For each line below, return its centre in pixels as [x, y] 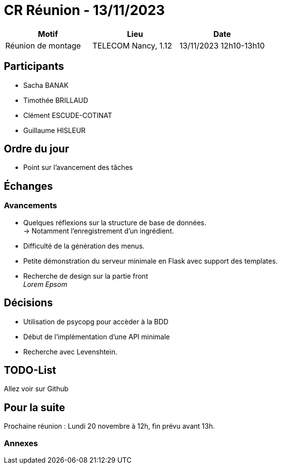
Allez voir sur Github [36, 389]
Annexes [21, 443]
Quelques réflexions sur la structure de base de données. [115, 222]
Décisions [28, 303]
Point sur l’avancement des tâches [78, 167]
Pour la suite [35, 407]
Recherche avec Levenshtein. [70, 351]
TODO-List [30, 370]
